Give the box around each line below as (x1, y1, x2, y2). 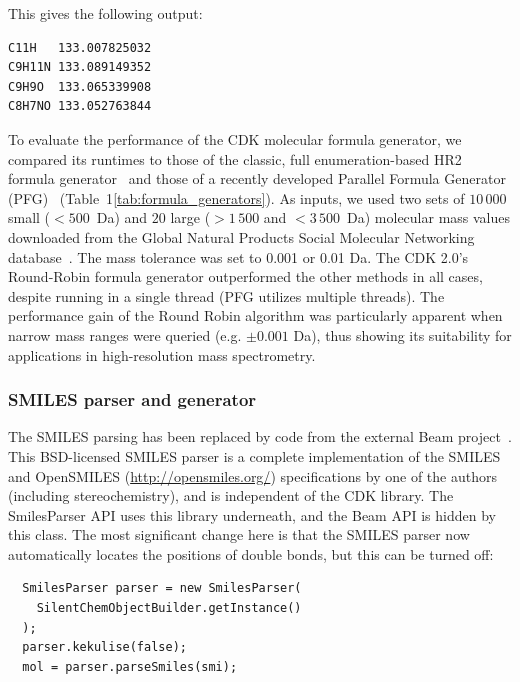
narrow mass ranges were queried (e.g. (8, 324, 242, 345)
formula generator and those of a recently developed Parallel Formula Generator (8, 168, 506, 189)
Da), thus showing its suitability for (293, 324, 512, 345)
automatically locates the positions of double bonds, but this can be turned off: (8, 543, 494, 564)
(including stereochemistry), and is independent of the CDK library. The (8, 485, 454, 506)
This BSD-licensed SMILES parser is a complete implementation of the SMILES (8, 445, 501, 466)
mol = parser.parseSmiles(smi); (22, 659, 238, 674)
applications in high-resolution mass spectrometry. (8, 344, 316, 365)
